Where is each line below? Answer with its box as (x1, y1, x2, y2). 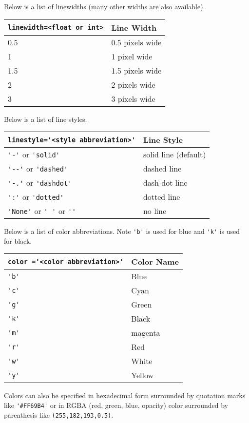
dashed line (143, 163, 182, 174)
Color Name (131, 256, 179, 268)
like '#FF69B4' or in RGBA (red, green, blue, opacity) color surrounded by (4, 400, 228, 410)
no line (143, 205, 167, 217)
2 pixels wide (111, 78, 155, 90)
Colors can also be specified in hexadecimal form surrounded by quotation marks (4, 390, 246, 401)
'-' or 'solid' (8, 149, 60, 160)
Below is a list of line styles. (4, 114, 87, 124)
